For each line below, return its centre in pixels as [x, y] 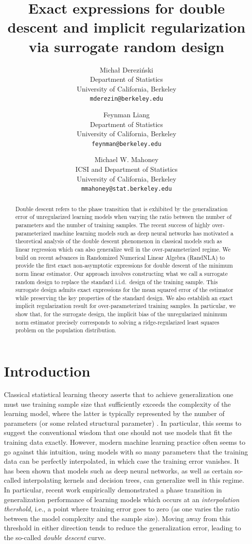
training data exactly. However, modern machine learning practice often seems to [125, 442]
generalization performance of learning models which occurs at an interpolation [122, 499]
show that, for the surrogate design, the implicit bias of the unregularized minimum [121, 314]
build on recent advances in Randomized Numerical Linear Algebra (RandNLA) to [120, 257]
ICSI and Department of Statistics [126, 169]
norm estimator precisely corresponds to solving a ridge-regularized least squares [117, 322]
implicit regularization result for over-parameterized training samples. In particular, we [126, 306]
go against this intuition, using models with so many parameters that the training [126, 451]
